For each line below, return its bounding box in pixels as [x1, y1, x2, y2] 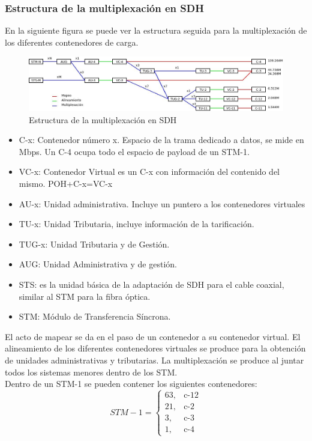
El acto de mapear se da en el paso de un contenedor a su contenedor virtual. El [5, 330, 301, 342]
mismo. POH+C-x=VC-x [19, 177, 113, 190]
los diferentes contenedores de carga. [5, 35, 139, 48]
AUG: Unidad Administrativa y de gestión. [19, 258, 177, 270]
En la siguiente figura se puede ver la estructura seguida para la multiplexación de [5, 24, 307, 37]
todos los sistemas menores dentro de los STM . [5, 365, 178, 378]
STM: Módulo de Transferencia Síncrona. [19, 310, 171, 323]
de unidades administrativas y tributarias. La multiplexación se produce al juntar [5, 353, 304, 366]
